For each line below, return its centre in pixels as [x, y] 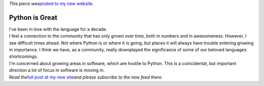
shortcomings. [24, 57]
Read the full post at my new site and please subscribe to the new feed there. [86, 77]
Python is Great [33, 17]
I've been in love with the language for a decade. [58, 29]
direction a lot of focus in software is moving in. [57, 70]
